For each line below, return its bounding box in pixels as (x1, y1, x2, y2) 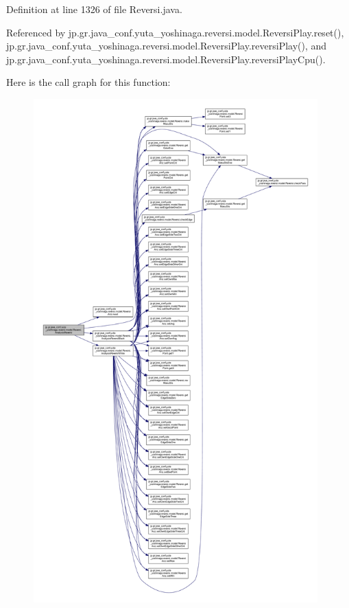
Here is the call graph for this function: (6, 75, 171, 89)
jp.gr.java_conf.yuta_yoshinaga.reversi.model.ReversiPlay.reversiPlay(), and (6, 38, 327, 53)
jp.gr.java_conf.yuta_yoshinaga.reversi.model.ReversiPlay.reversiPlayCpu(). (6, 52, 326, 66)
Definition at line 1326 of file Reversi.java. (6, 2, 182, 16)
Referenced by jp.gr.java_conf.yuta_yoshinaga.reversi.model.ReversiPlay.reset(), (6, 25, 344, 39)
